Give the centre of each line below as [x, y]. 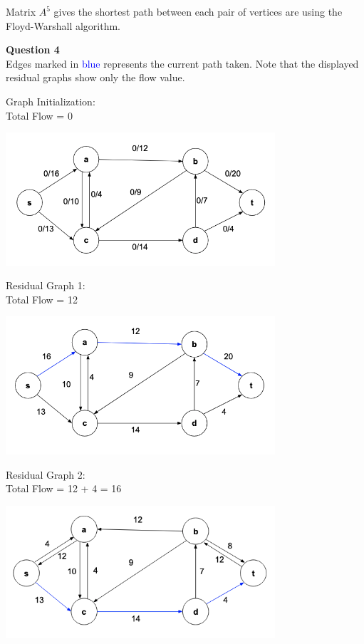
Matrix [21, 11]
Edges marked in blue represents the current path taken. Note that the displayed [182, 63]
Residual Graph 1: [46, 285]
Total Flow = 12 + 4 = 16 [64, 488]
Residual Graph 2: [46, 474]
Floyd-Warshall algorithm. [63, 25]
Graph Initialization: [51, 101]
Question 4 [33, 50]
